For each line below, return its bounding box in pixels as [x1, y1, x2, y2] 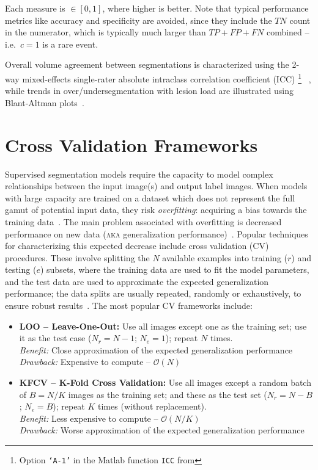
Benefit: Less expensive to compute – [19, 411, 158, 424]
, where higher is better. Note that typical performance [102, 2, 309, 14]
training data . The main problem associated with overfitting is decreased [5, 215, 282, 228]
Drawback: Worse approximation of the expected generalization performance [19, 424, 305, 436]
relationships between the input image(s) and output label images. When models [5, 179, 308, 192]
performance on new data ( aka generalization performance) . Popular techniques [5, 227, 308, 240]
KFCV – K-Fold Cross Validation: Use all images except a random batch [19, 376, 311, 389]
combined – [266, 26, 309, 38]
